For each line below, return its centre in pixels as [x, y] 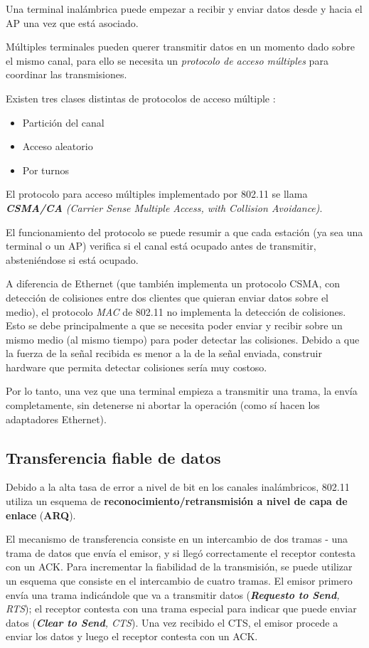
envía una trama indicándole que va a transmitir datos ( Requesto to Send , [173, 594]
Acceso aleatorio [58, 146]
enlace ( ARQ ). [41, 515]
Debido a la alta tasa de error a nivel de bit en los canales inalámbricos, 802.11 [178, 487]
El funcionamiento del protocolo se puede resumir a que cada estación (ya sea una [184, 232]
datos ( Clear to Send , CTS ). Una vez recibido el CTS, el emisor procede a [172, 622]
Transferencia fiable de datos [113, 457]
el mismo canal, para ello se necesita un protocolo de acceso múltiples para [167, 60]
